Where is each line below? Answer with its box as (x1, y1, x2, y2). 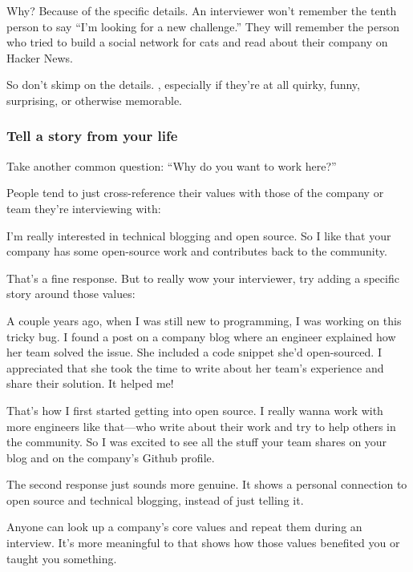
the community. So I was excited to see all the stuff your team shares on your (6, 433, 387, 450)
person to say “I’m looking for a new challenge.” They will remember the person (6, 18, 399, 34)
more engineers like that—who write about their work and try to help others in (6, 417, 396, 434)
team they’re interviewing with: (6, 199, 161, 216)
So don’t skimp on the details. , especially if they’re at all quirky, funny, (6, 76, 360, 93)
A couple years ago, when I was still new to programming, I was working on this (6, 312, 402, 328)
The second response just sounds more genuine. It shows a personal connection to (6, 476, 407, 493)
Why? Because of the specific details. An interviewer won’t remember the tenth (6, 2, 397, 18)
